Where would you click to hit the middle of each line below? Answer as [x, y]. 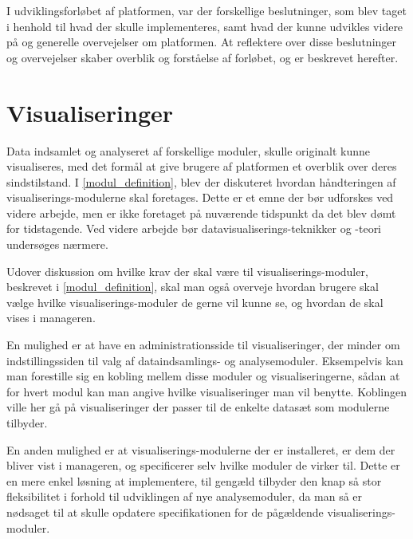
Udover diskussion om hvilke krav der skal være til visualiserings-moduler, [187, 271]
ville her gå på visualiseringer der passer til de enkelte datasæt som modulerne [198, 407]
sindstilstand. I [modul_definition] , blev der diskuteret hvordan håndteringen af [201, 181]
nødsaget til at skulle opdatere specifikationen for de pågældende [165, 511]
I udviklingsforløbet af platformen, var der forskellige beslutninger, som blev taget [206, 10]
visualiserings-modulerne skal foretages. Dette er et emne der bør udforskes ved [200, 197]
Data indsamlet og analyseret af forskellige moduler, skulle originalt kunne [189, 150]
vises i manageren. [51, 318]
